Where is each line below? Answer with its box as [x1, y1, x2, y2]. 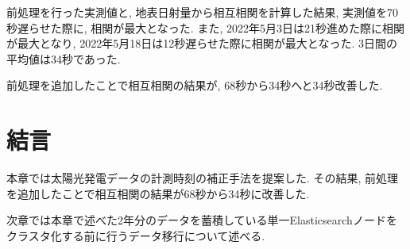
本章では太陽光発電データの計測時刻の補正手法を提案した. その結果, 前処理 [6, 170, 399, 186]
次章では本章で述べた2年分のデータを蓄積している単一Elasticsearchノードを [6, 212, 397, 228]
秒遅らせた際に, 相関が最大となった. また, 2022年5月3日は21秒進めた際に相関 [6, 19, 404, 36]
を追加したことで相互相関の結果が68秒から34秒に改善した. [6, 185, 310, 201]
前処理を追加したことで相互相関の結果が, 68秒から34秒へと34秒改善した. [6, 77, 383, 94]
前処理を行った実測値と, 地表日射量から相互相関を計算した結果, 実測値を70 [6, 4, 399, 20]
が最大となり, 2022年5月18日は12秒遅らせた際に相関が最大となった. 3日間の [6, 35, 397, 52]
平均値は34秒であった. [6, 50, 121, 67]
